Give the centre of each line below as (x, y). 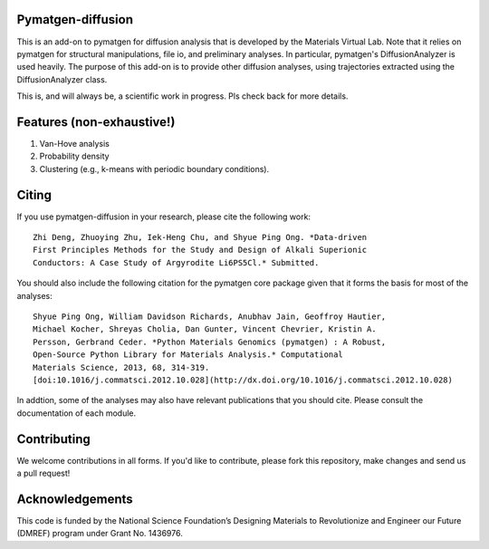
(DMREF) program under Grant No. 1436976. (100, 534)
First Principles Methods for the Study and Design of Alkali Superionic (200, 250)
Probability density (74, 156)
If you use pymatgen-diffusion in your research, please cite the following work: (164, 217)
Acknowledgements (75, 499)
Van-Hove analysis (75, 143)
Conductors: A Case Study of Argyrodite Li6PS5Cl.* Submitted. (176, 262)
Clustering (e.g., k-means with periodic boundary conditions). (154, 169)
